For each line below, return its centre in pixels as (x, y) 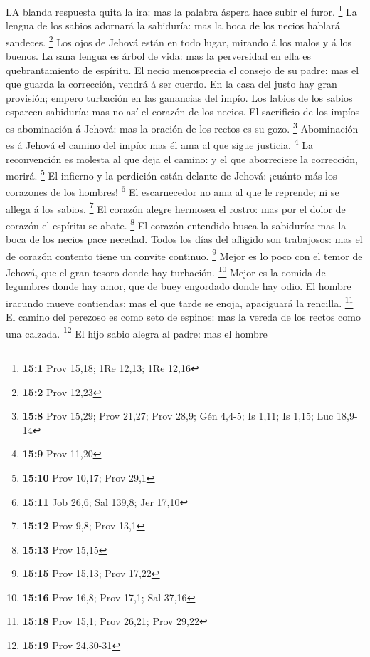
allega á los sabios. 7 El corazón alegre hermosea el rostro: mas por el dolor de (176, 207)
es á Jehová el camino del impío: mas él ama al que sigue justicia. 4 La (159, 144)
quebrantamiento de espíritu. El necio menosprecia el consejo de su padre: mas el (183, 69)
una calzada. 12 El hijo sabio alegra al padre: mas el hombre (137, 332)
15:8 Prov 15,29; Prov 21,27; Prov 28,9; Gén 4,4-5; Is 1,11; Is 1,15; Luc (178, 416)
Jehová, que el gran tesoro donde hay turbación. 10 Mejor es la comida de (166, 271)
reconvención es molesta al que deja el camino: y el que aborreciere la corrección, (182, 159)
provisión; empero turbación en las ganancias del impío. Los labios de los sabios (179, 97)
